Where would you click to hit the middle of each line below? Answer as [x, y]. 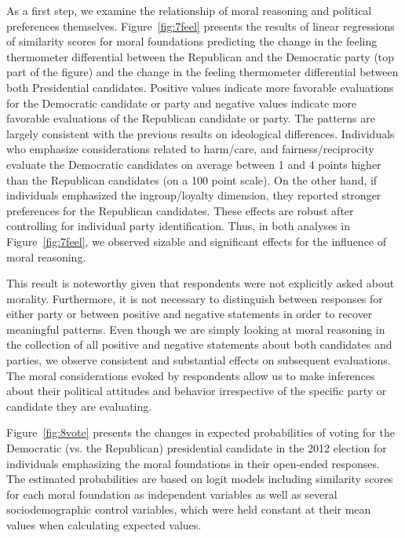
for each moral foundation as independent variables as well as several [172, 494]
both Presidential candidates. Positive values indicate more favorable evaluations [200, 87]
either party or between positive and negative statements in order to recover [190, 314]
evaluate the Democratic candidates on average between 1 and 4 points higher [194, 164]
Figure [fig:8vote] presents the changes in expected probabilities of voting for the [201, 432]
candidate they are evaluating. [79, 406]
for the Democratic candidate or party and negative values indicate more [182, 102]
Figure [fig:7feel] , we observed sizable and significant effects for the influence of [197, 241]
